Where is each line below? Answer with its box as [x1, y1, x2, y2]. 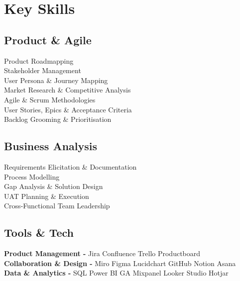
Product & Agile [4, 32, 92, 47]
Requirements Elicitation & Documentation [4, 161, 137, 172]
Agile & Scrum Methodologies [4, 94, 96, 104]
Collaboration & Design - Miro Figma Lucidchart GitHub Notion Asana [4, 258, 236, 268]
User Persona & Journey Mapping [4, 75, 108, 85]
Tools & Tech [4, 225, 74, 240]
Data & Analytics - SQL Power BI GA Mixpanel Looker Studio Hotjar [4, 268, 229, 278]
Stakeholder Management [4, 65, 81, 76]
